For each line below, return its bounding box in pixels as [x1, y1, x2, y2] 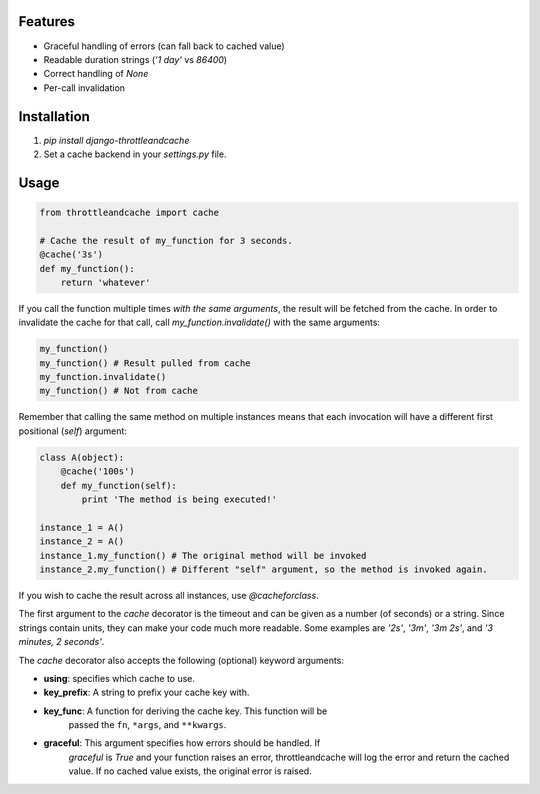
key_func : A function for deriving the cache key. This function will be [43, 705, 328, 717]
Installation [18, 108, 90, 125]
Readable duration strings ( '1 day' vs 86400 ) [43, 53, 228, 65]
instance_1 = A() [39, 521, 125, 533]
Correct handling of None [43, 68, 149, 80]
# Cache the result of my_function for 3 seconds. [39, 235, 294, 246]
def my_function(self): [60, 480, 177, 491]
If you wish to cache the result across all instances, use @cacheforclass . [18, 589, 319, 601]
